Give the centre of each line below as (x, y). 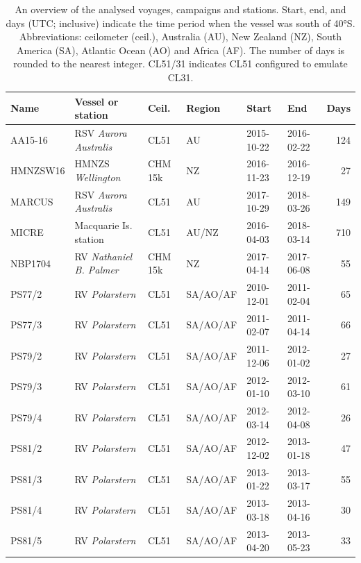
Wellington (98, 177)
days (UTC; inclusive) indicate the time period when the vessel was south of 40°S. (180, 23)
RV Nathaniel (103, 256)
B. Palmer (96, 270)
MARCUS (32, 201)
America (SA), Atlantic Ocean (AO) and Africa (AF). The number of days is (180, 50)
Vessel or (96, 101)
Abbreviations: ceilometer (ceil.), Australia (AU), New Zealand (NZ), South (180, 36)
